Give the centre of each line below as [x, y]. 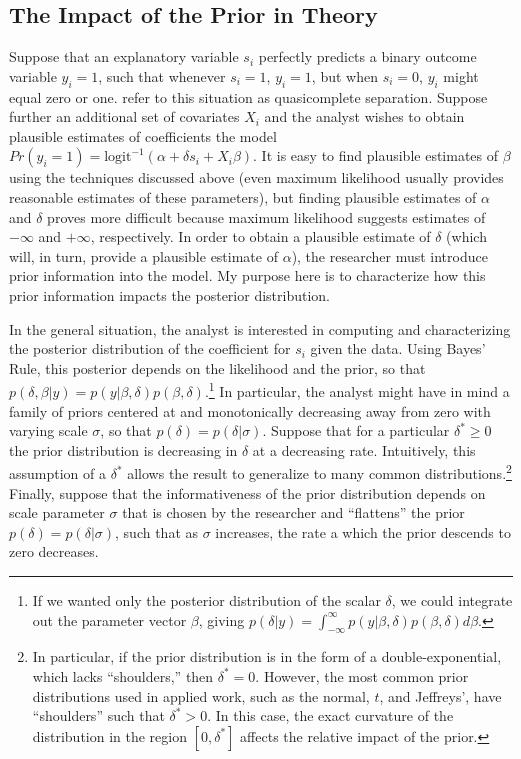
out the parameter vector [109, 619]
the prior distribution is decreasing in [123, 449]
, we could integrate [452, 599]
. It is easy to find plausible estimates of [376, 155]
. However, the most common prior [362, 675]
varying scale [48, 430]
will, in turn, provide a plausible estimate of [143, 255]
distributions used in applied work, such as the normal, [201, 695]
